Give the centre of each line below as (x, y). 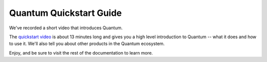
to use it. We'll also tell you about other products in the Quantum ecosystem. (87, 44)
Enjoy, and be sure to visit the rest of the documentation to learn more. (81, 53)
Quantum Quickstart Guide (66, 13)
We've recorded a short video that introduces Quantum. (66, 28)
